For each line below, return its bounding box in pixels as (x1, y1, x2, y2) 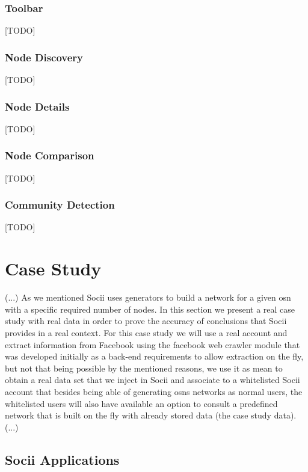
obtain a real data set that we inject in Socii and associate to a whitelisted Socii (5, 373, 300, 386)
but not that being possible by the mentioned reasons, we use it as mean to (5, 361, 283, 374)
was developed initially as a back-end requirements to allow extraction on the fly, (5, 350, 304, 363)
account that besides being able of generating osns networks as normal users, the (5, 385, 303, 397)
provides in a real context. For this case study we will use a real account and (5, 326, 288, 339)
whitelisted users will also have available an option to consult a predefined (5, 397, 278, 409)
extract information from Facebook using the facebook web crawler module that (5, 338, 300, 351)
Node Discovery (5, 49, 84, 64)
